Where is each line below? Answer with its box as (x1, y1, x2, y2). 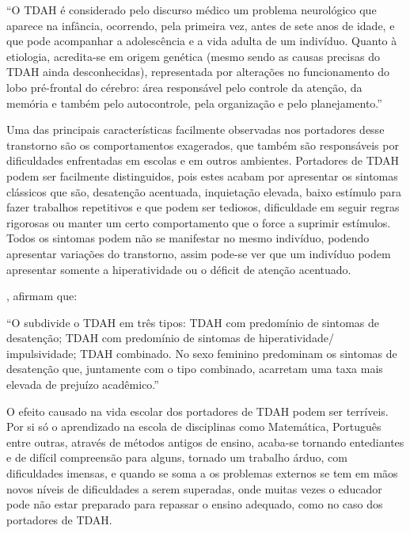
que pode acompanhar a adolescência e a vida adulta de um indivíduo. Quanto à (6, 32, 397, 49)
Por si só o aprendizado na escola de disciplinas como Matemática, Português (6, 418, 382, 435)
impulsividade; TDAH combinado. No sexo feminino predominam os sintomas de (6, 345, 397, 361)
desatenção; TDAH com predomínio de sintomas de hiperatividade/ (6, 329, 334, 346)
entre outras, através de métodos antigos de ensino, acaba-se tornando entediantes (6, 433, 404, 450)
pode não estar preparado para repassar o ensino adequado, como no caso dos (6, 496, 383, 512)
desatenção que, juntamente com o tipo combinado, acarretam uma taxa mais (6, 360, 383, 377)
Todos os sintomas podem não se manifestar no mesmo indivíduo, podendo (6, 230, 370, 246)
